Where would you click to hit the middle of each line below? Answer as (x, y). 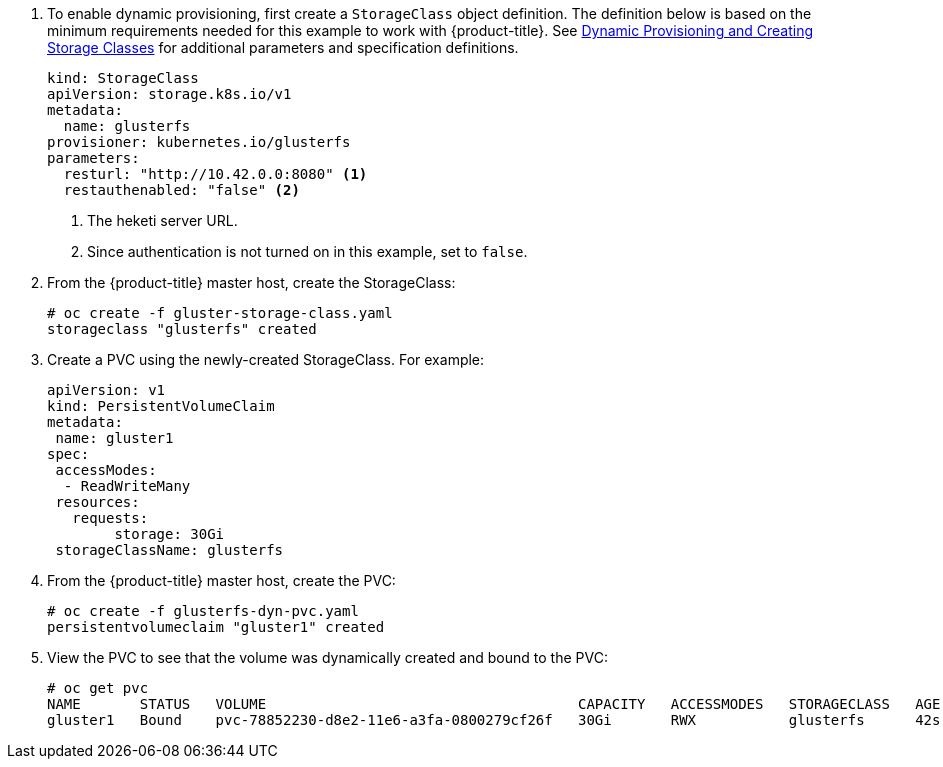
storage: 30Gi (169, 534)
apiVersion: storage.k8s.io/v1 (169, 94)
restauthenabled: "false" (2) (181, 190)
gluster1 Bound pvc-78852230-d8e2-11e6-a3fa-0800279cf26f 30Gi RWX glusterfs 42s (494, 720)
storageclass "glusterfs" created (182, 329)
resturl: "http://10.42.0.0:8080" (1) (215, 174)
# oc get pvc (98, 688)
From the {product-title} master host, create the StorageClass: (251, 282)
